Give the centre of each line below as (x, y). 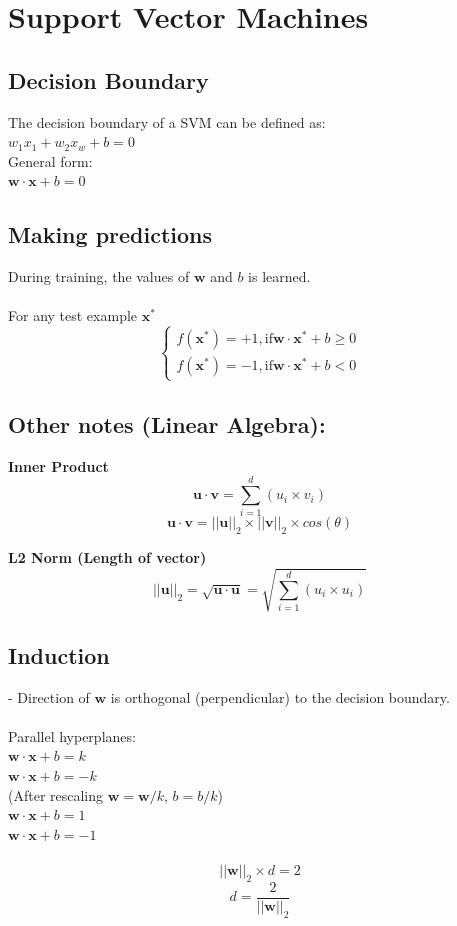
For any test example (73, 315)
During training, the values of (99, 276)
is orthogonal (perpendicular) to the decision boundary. (280, 696)
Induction (59, 654)
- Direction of (49, 696)
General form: (50, 160)
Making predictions (110, 234)
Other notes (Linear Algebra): (167, 423)
